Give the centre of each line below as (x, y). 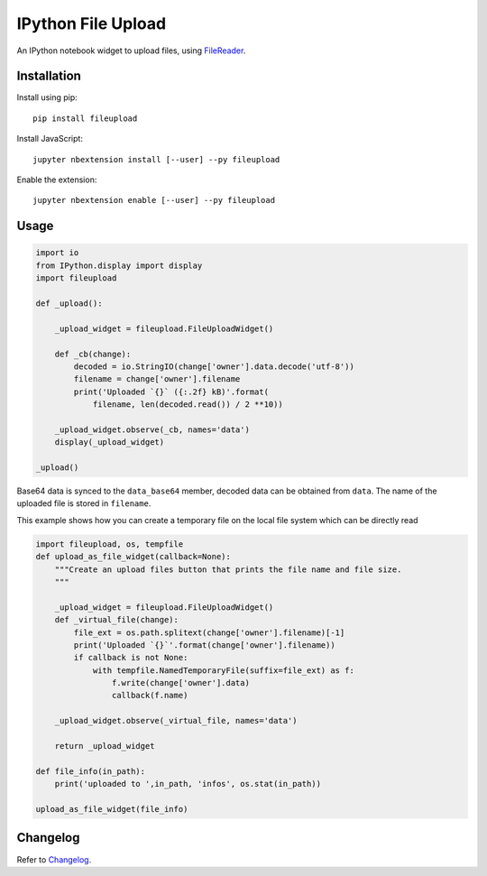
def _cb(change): (93, 354)
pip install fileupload (85, 118)
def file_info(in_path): (91, 771)
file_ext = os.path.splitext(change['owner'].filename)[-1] (209, 632)
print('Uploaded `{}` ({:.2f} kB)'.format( (171, 392)
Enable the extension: (57, 180)
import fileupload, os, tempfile (110, 544)
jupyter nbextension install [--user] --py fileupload (156, 159)
